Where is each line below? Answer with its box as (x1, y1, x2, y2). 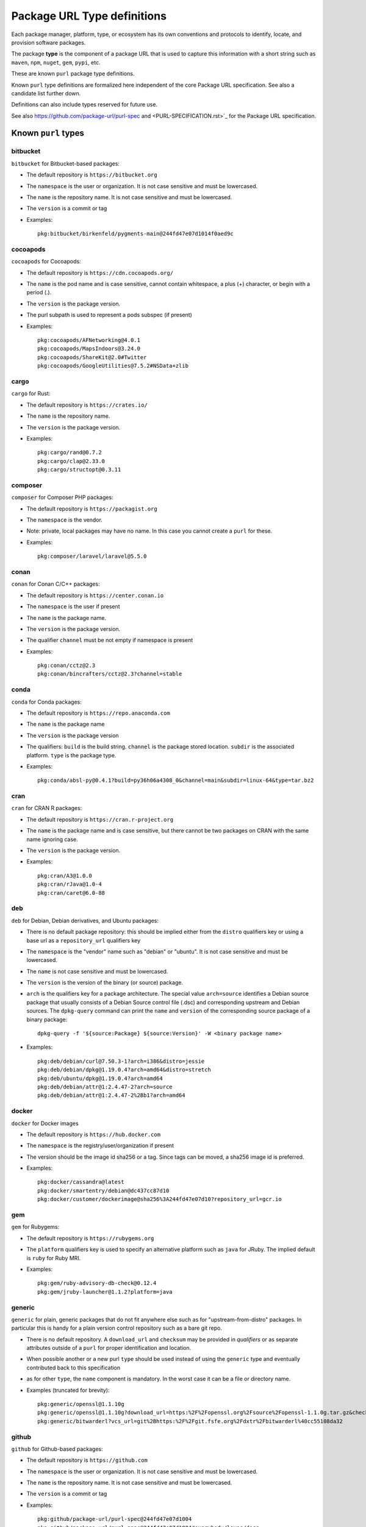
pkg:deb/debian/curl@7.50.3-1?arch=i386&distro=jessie (37, 1057, 205, 1065)
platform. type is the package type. (26, 751, 117, 759)
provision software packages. (11, 38, 86, 46)
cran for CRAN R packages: (11, 804, 82, 812)
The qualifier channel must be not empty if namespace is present (26, 636, 193, 644)
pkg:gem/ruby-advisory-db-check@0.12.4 (37, 1280, 157, 1287)
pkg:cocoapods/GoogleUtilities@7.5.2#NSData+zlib (37, 362, 189, 370)
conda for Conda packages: (11, 698, 82, 705)
